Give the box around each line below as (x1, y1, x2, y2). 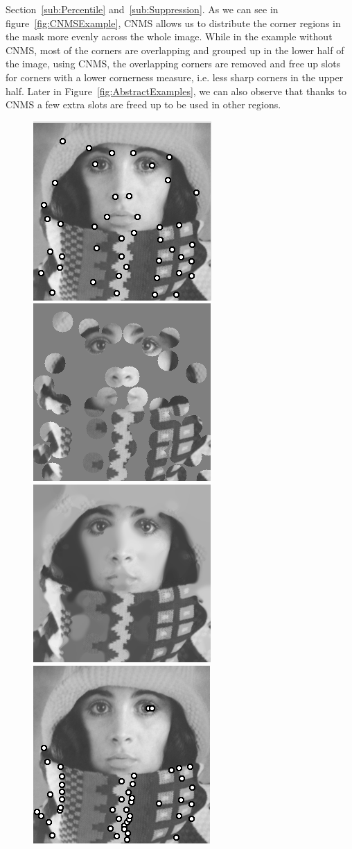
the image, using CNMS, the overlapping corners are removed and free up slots (6, 56, 341, 71)
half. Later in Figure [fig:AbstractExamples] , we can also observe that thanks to (6, 83, 346, 98)
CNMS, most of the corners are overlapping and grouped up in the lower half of (6, 42, 344, 57)
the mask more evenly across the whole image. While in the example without (6, 29, 333, 44)
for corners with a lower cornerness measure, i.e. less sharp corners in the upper (6, 69, 344, 84)
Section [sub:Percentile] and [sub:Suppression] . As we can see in (6, 2, 279, 16)
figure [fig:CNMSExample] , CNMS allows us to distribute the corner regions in (6, 15, 341, 30)
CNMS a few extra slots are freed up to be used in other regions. (6, 97, 281, 112)
